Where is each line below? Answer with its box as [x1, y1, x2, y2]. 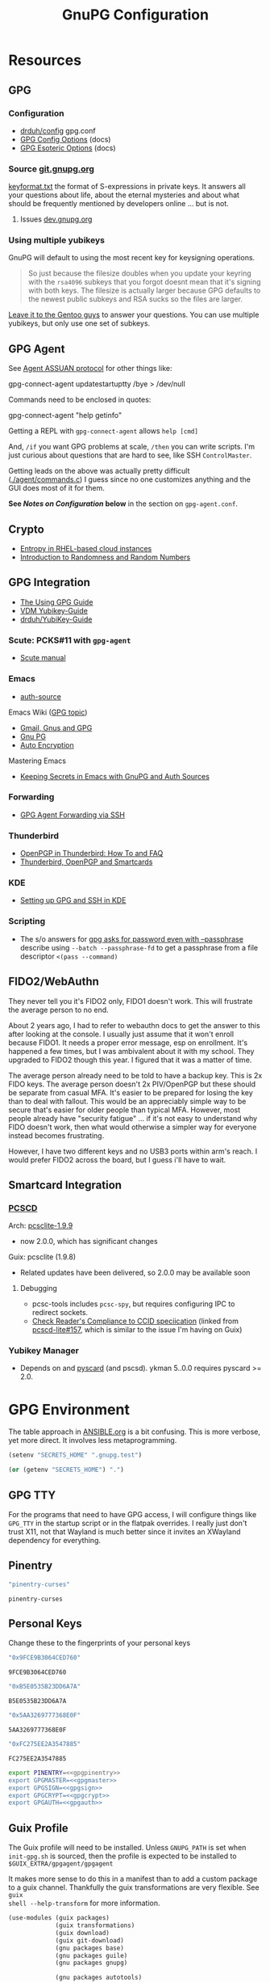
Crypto [8, 522, 44, 536]
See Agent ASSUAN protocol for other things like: [8, 364, 172, 373]
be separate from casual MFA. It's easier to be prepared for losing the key [8, 1087, 254, 1097]
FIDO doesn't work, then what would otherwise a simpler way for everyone [8, 1122, 257, 1132]
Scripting [8, 916, 46, 927]
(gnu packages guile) [55, 1951, 128, 1959]
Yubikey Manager [8, 1345, 79, 1356]
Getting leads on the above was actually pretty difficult [8, 466, 190, 476]
